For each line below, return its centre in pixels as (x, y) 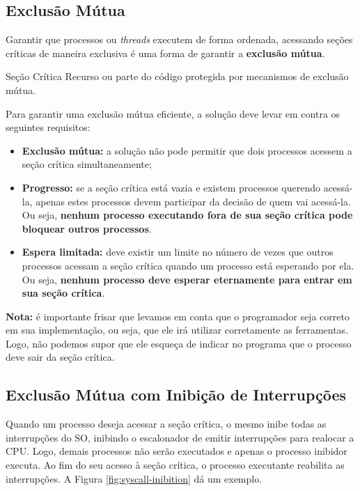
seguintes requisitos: (48, 127)
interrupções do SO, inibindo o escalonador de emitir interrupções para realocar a (180, 437)
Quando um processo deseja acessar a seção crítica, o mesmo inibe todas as (166, 424)
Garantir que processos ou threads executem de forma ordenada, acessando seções (179, 39)
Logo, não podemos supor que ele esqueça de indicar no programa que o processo (179, 343)
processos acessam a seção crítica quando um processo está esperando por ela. (188, 265)
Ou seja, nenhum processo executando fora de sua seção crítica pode (187, 215)
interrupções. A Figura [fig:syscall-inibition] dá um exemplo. (134, 478)
